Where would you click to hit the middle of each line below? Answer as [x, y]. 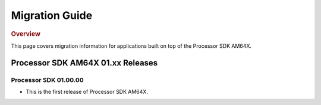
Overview [26, 34]
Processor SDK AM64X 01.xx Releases [84, 63]
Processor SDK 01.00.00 [48, 80]
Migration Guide [52, 15]
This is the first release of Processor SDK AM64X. [87, 91]
